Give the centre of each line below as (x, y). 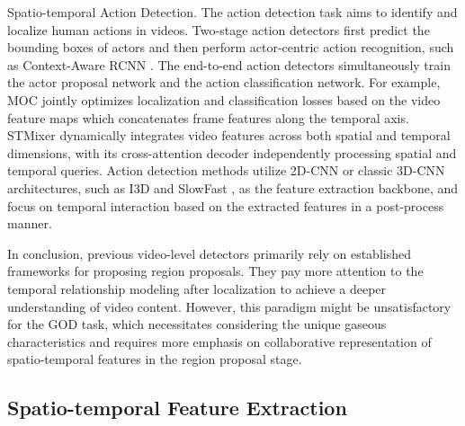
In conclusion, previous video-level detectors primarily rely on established (209, 253)
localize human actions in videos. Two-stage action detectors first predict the (219, 29)
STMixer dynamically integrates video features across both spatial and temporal (229, 135)
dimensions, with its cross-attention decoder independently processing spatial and (232, 152)
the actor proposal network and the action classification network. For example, (224, 82)
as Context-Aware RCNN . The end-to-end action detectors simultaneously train (229, 64)
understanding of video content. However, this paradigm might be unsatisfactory (229, 306)
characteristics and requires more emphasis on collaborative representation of (219, 341)
